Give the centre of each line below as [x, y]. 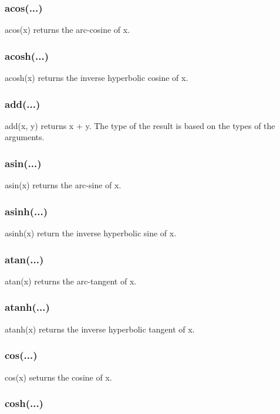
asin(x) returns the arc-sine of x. [63, 185]
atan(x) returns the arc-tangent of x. [71, 281]
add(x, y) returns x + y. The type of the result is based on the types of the [140, 125]
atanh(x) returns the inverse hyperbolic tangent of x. [100, 329]
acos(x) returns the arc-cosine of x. [68, 30]
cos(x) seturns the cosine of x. [58, 377]
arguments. [25, 137]
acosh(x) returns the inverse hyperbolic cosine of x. [97, 78]
